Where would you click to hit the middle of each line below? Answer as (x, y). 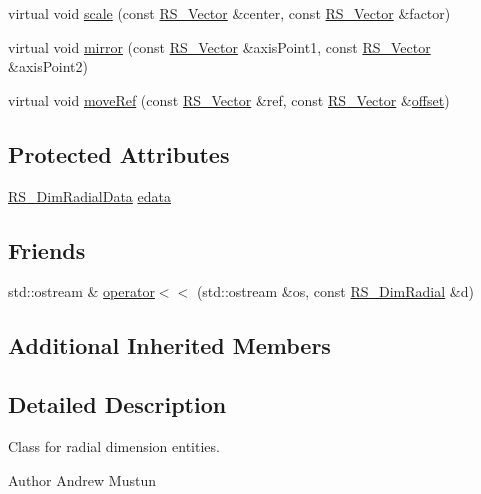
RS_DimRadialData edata (89, 195)
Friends (47, 249)
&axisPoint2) (48, 66)
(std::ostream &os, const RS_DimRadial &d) (335, 291)
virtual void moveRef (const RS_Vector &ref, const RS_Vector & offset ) (229, 99)
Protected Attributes (119, 153)
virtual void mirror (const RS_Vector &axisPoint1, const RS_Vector (219, 46)
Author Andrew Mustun (82, 479)
